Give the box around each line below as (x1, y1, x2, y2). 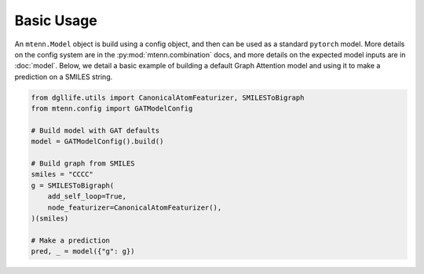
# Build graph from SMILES (31, 159, 135, 168)
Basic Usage (14, 12, 97, 29)
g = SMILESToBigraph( (31, 181, 115, 190)
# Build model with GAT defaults (31, 126, 160, 135)
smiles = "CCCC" (31, 170, 94, 179)
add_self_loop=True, (47, 192, 127, 201)
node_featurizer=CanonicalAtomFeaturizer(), (47, 203, 222, 212)
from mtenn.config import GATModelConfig (31, 104, 193, 113)
